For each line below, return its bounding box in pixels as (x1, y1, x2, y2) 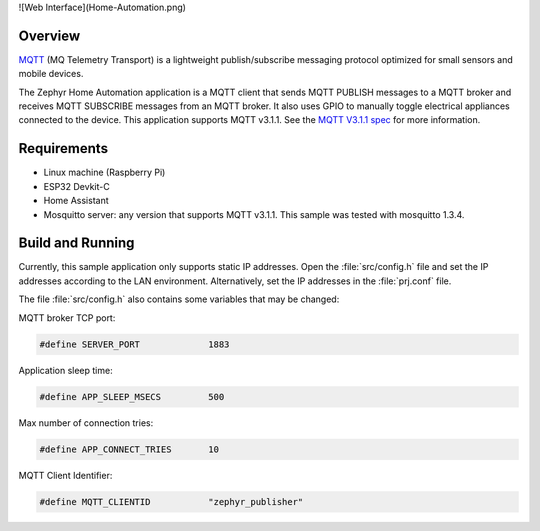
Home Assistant (43, 195, 109, 207)
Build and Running (18, 235, 135, 252)
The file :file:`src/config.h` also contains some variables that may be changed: (18, 293, 340, 305)
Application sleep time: (18, 364, 114, 376)
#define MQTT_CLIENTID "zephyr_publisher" (39, 496, 304, 507)
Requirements (18, 140, 109, 157)
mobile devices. (18, 68, 84, 80)
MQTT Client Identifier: (18, 469, 113, 481)
